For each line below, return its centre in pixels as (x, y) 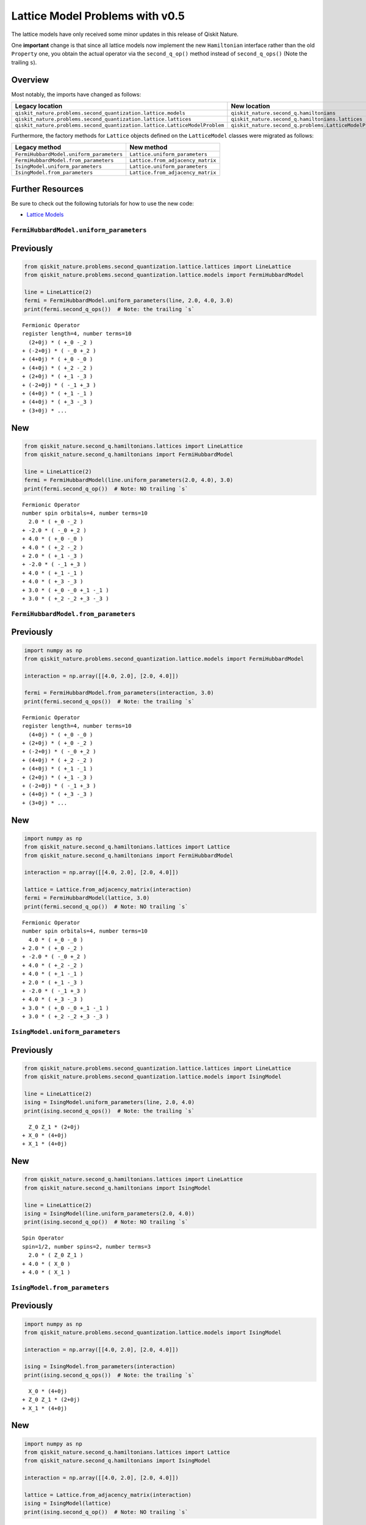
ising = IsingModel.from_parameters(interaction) (100, 1367)
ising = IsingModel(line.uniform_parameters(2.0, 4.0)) (109, 1214)
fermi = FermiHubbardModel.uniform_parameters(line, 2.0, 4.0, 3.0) (129, 301)
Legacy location (39, 106)
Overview (30, 80)
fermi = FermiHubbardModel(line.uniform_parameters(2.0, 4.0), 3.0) (129, 480)
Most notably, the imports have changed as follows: (76, 94)
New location (250, 106)
